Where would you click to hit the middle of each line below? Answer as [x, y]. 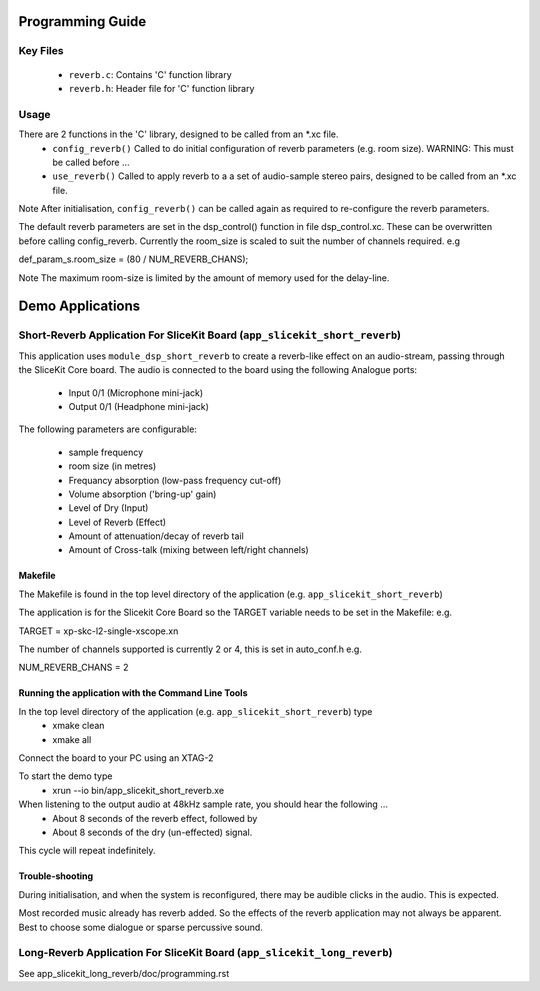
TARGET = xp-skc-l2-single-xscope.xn [98, 631]
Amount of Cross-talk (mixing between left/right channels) [188, 550]
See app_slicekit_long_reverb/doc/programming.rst [124, 973]
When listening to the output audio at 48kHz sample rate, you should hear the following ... [203, 804]
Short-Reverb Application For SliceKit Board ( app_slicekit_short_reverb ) [210, 335]
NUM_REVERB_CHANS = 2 [73, 667]
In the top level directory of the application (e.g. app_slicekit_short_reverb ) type [195, 711]
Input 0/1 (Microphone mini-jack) [136, 392]
